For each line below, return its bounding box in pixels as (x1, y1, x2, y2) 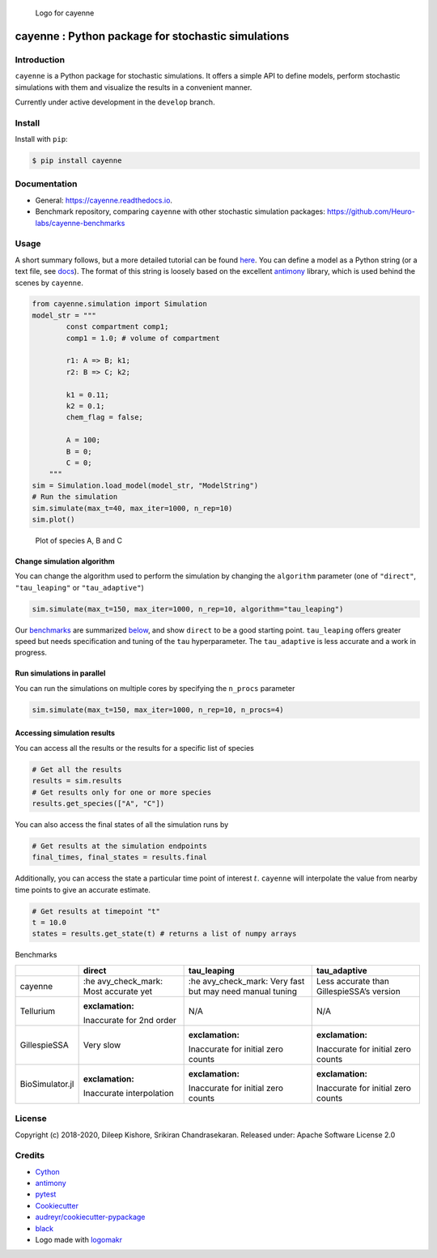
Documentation (15, 178, 78, 190)
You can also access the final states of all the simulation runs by (15, 819, 229, 829)
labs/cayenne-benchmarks (35, 218, 125, 228)
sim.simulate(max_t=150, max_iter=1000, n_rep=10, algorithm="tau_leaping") (32, 604, 344, 613)
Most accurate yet (83, 985, 153, 996)
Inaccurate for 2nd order (83, 1014, 177, 1026)
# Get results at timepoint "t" (32, 906, 161, 915)
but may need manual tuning (188, 985, 298, 996)
